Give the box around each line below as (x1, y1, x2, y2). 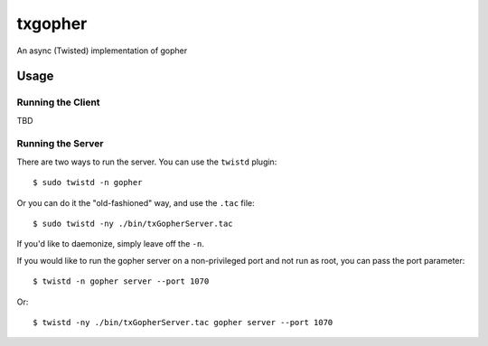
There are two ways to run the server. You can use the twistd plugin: (16, 156, 277, 167)
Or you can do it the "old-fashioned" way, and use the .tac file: (16, 197, 255, 208)
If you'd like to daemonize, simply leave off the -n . (16, 238, 205, 249)
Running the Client (16, 96, 100, 108)
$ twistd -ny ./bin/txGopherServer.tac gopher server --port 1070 (33, 317, 333, 327)
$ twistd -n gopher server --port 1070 (33, 276, 210, 286)
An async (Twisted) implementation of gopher (16, 45, 188, 56)
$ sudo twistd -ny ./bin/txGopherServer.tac (33, 219, 234, 229)
